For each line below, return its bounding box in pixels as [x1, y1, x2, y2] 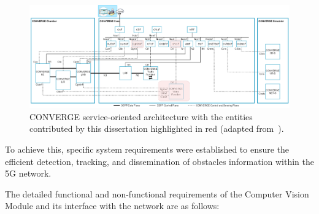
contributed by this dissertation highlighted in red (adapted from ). [29, 122, 284, 135]
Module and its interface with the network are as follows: [5, 199, 220, 212]
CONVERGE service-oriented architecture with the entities [29, 110, 253, 123]
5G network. [5, 167, 52, 180]
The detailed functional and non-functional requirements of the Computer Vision [5, 187, 309, 200]
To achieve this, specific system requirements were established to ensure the [5, 143, 290, 156]
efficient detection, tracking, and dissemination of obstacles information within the [5, 155, 315, 167]
